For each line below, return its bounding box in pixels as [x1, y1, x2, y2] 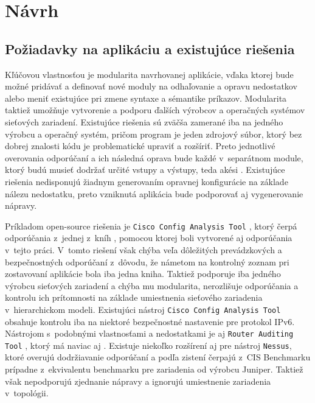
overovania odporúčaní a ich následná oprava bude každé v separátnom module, [5, 151, 303, 164]
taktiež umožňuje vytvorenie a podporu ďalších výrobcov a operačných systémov [5, 103, 305, 116]
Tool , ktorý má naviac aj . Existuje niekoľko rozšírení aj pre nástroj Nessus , [5, 338, 292, 351]
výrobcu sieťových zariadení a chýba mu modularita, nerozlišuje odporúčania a [5, 279, 299, 292]
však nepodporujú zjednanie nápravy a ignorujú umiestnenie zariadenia [5, 374, 271, 387]
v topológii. [5, 387, 49, 399]
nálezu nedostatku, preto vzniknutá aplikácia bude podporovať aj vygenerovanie [5, 187, 303, 200]
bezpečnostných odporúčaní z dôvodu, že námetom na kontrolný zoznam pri [5, 255, 289, 268]
